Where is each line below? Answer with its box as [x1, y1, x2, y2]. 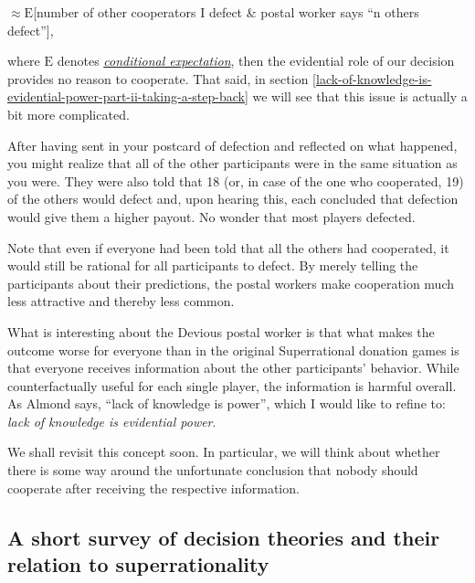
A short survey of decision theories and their [7, 523, 440, 551]
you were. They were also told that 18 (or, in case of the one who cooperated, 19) [7, 171, 464, 190]
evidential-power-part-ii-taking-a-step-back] [7, 87, 248, 106]
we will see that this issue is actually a [252, 87, 468, 106]
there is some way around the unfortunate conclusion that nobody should [7, 461, 418, 480]
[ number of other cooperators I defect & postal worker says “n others [33, 3, 419, 21]
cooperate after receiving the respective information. [7, 478, 300, 497]
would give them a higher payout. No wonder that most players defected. [7, 207, 416, 226]
